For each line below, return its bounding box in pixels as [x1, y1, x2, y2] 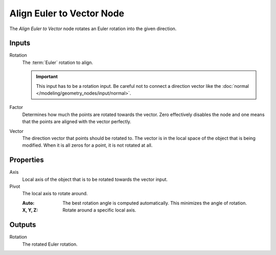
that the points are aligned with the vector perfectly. [22, 119, 131, 125]
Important [36, 74, 58, 80]
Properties [9, 156, 44, 165]
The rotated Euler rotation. [22, 241, 78, 247]
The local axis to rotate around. [22, 191, 88, 197]
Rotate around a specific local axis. [62, 207, 136, 213]
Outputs [9, 220, 36, 229]
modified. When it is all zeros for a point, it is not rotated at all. [22, 142, 153, 148]
